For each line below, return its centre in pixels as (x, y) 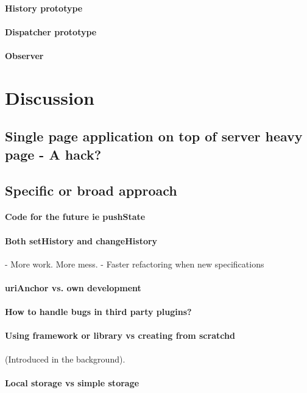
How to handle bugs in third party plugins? (98, 312)
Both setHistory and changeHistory (81, 240)
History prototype (44, 8)
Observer (24, 55)
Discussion (50, 97)
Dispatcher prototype (51, 31)
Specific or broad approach (91, 190)
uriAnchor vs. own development (73, 288)
